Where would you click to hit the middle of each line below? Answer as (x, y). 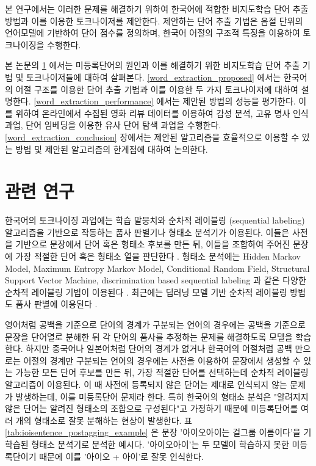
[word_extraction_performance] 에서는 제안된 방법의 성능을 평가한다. (165, 101)
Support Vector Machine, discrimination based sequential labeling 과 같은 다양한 (156, 280)
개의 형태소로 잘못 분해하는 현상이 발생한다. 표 (104, 420)
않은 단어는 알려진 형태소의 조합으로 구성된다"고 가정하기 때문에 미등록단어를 (152, 408)
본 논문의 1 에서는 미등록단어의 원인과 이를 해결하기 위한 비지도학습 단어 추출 (153, 65)
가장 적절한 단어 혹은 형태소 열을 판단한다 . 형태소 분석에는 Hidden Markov (158, 256)
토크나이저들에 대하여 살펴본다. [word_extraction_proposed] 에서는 (154, 77)
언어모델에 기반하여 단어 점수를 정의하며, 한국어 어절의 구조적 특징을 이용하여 (153, 33)
